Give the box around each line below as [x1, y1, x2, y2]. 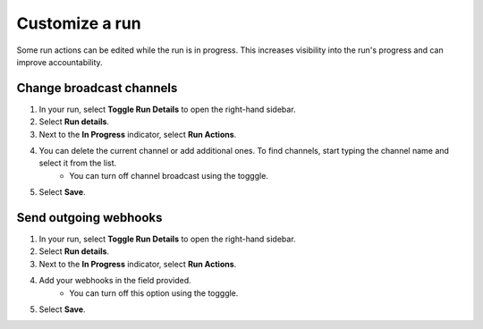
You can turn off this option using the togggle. [69, 287, 239, 299]
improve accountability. [16, 56, 103, 67]
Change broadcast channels [16, 80, 178, 96]
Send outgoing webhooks [16, 210, 163, 225]
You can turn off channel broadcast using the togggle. [69, 170, 268, 181]
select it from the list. [38, 157, 117, 169]
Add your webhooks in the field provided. [38, 275, 191, 286]
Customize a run [16, 13, 142, 33]
